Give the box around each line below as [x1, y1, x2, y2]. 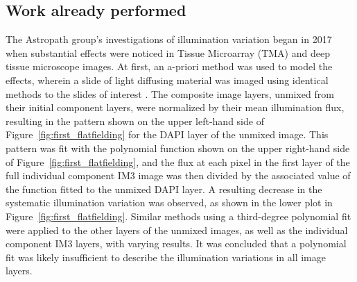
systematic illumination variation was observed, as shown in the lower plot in [6, 195, 333, 210]
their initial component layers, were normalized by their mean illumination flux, [6, 100, 345, 115]
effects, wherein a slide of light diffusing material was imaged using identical [6, 72, 329, 87]
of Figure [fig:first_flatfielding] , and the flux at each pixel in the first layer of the [6, 154, 350, 169]
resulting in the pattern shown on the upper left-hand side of [6, 113, 264, 128]
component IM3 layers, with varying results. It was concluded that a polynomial [6, 236, 347, 251]
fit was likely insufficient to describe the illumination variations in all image [6, 249, 326, 264]
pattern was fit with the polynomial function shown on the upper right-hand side [6, 140, 350, 155]
